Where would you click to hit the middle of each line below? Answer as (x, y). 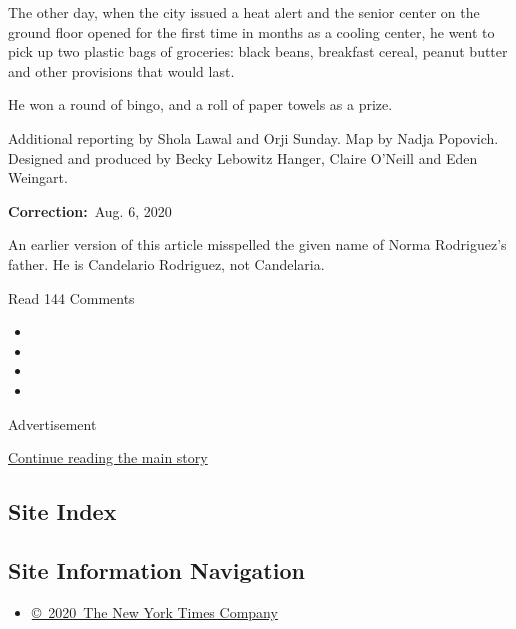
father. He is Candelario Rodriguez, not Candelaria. (166, 263)
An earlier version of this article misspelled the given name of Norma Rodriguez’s (257, 244)
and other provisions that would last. (121, 70)
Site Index (62, 511)
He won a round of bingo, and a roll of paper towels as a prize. (200, 104)
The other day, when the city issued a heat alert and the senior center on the (244, 12)
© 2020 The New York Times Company (154, 611)
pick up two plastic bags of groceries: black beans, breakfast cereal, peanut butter (258, 51)
